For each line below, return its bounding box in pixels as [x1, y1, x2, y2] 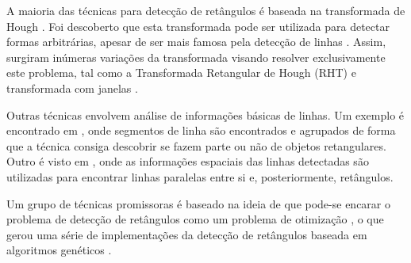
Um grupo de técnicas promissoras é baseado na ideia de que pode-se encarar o [6, 195, 390, 212]
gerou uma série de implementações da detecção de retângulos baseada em [6, 226, 367, 242]
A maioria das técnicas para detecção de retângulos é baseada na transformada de [6, 2, 405, 18]
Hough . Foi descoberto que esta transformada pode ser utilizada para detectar [6, 17, 390, 34]
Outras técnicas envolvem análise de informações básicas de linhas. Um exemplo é [6, 106, 405, 123]
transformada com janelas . [6, 79, 138, 96]
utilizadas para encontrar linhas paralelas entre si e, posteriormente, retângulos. [6, 168, 394, 185]
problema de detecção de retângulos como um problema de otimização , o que [6, 211, 384, 227]
